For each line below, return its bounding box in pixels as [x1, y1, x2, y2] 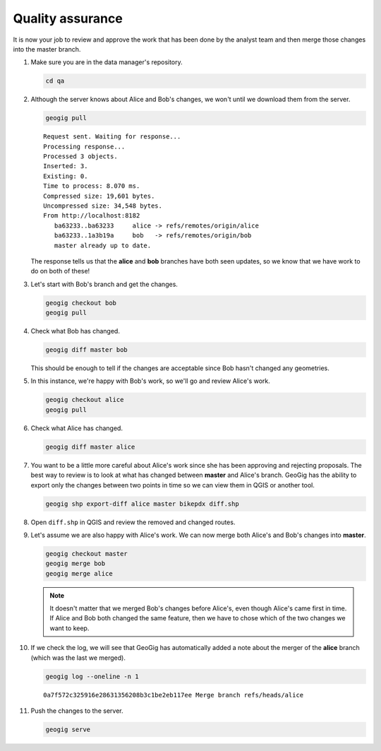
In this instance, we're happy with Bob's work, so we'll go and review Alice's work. [30, 377, 271, 385]
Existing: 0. [43, 172, 88, 180]
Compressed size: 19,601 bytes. [43, 191, 155, 200]
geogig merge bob [45, 560, 106, 568]
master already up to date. [54, 241, 152, 249]
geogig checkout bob [45, 299, 116, 307]
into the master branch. [13, 45, 81, 53]
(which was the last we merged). [30, 654, 126, 662]
